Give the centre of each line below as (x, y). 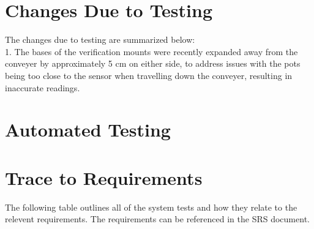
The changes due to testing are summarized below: (100, 39)
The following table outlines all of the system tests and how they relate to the (151, 207)
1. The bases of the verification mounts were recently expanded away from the (151, 51)
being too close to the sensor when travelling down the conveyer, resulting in (149, 75)
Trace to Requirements (104, 177)
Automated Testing (88, 130)
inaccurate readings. (43, 87)
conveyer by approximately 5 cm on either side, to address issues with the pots (153, 63)
